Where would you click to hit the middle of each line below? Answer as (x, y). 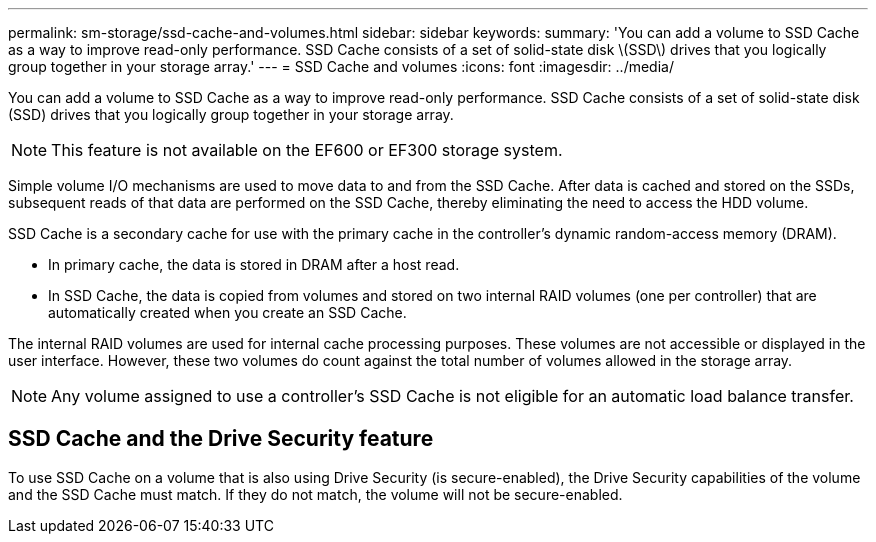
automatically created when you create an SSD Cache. (227, 312)
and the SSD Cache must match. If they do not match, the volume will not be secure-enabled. (315, 494)
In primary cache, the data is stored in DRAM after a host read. (254, 264)
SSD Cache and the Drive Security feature (221, 439)
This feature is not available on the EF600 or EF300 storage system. (307, 150)
